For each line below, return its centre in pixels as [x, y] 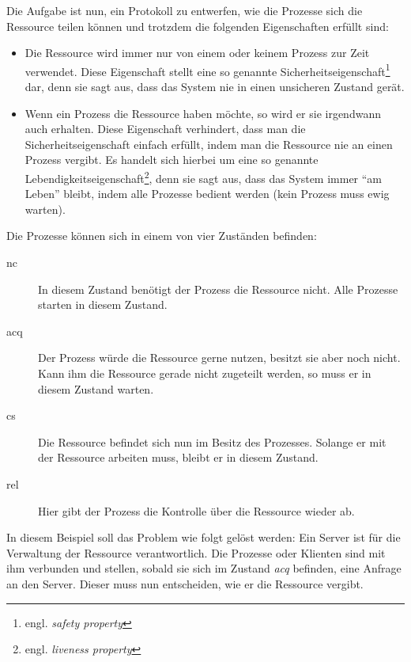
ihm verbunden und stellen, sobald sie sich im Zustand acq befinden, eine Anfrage [204, 568]
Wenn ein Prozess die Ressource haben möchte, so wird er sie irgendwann [203, 113]
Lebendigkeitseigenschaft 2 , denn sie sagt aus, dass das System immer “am [204, 177]
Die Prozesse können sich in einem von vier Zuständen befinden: [162, 236]
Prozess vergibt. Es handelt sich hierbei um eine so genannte [172, 160]
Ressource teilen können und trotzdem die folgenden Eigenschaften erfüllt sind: [198, 26]
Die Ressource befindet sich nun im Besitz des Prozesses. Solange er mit [212, 441]
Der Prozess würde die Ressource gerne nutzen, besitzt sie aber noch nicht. [219, 358]
